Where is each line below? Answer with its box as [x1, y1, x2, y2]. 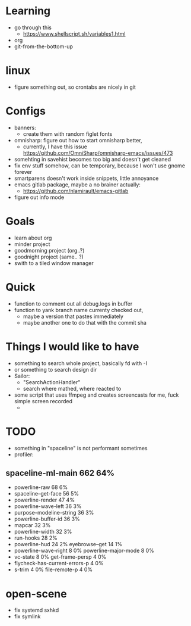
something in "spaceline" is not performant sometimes [14, 444, 148, 451]
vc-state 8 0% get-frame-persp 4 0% [14, 553, 107, 560]
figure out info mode [14, 194, 65, 201]
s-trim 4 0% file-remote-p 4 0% [14, 566, 93, 573]
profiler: [14, 451, 34, 458]
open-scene [5, 587, 67, 600]
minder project [14, 240, 50, 248]
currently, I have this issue [23, 143, 87, 150]
